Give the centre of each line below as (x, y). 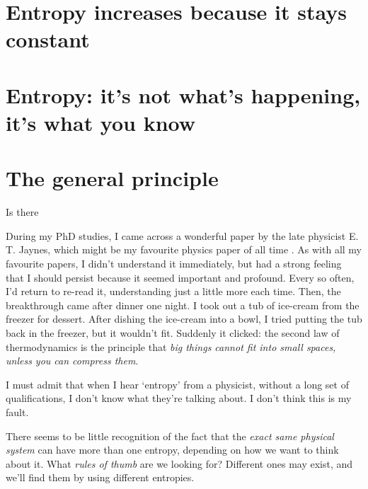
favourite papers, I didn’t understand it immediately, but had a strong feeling (174, 264)
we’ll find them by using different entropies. (100, 477)
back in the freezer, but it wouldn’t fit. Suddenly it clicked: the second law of (173, 333)
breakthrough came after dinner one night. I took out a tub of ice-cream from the (183, 305)
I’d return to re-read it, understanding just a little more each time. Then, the (173, 291)
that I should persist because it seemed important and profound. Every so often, (180, 277)
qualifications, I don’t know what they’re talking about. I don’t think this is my (179, 398)
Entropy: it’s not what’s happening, (183, 94)
